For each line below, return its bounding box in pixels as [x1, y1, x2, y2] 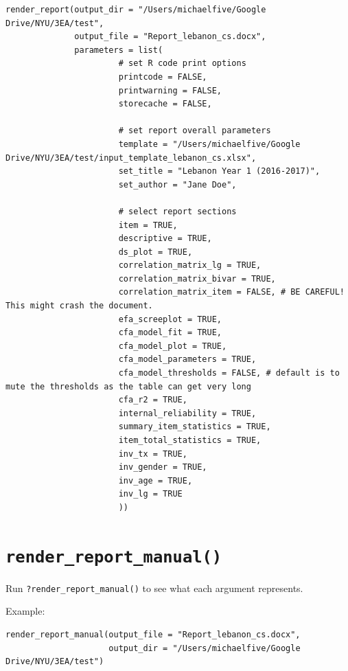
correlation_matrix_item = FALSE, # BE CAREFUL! [118, 287, 345, 297]
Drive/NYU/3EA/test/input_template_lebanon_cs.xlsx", [5, 152, 257, 163]
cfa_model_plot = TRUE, [118, 341, 227, 351]
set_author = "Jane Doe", [118, 179, 237, 190]
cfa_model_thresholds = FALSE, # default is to [118, 368, 340, 378]
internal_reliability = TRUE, [118, 408, 257, 418]
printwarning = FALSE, [118, 85, 222, 95]
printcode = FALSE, [118, 71, 207, 82]
